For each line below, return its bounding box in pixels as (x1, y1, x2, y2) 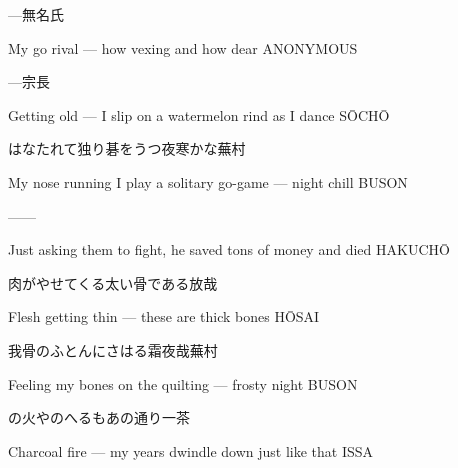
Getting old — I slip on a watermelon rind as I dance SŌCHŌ (8, 104, 390, 125)
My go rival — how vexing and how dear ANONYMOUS (8, 37, 358, 58)
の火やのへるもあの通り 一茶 (8, 407, 190, 428)
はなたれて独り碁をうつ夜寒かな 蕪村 (8, 138, 246, 159)
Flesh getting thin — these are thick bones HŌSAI (8, 306, 320, 327)
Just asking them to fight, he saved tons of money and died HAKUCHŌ (8, 239, 450, 260)
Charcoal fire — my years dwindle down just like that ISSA (8, 440, 374, 461)
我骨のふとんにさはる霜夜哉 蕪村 (8, 339, 218, 360)
